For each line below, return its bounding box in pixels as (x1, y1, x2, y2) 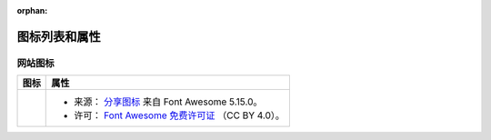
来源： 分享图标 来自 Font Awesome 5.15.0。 (74, 95, 263, 108)
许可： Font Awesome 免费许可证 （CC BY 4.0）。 (74, 109, 286, 122)
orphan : (16, 5, 48, 15)
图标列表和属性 (16, 28, 101, 45)
